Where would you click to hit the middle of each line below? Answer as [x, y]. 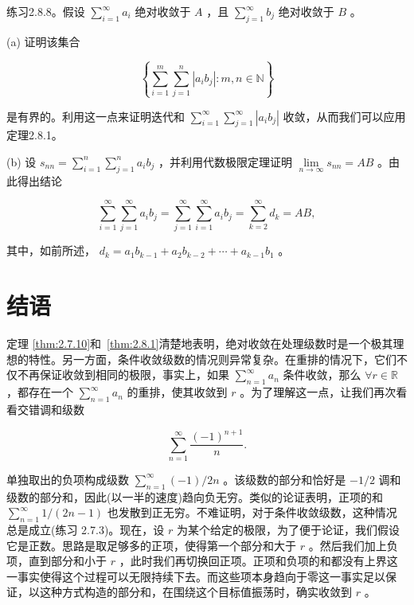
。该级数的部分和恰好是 [285, 479]
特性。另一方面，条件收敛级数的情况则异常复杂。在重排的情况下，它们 [212, 359]
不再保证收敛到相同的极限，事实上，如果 [123, 375]
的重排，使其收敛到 [177, 392]
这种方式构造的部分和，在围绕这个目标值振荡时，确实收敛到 [195, 592]
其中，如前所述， [51, 250]
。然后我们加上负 [353, 545]
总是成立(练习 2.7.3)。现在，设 [86, 530]
